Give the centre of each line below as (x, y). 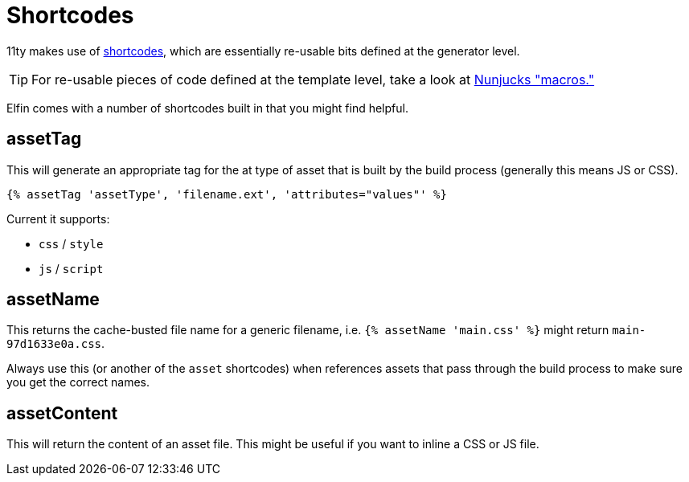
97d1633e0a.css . (56, 344)
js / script (71, 268)
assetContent (62, 413)
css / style (71, 243)
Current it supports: (58, 219)
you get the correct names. (78, 382)
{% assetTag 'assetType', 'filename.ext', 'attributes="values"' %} (227, 194)
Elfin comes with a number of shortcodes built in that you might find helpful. (207, 108)
